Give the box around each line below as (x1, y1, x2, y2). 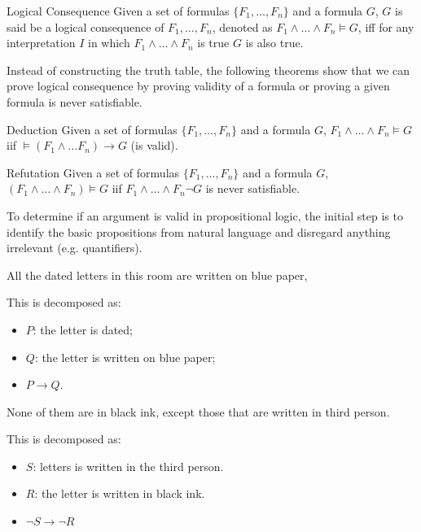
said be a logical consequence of (7, 18, 164, 35)
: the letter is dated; (33, 321, 134, 338)
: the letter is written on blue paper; (34, 348, 216, 365)
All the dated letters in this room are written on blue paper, (7, 266, 308, 283)
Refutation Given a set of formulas (7, 164, 180, 181)
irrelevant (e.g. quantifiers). (7, 239, 143, 256)
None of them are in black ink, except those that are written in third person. (7, 403, 390, 420)
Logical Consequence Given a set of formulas (7, 2, 230, 19)
